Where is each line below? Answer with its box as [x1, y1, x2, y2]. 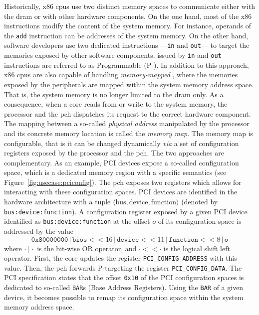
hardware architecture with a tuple [4, 196, 111, 207]
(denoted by [181, 196, 218, 207]
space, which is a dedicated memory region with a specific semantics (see [4, 167, 227, 177]
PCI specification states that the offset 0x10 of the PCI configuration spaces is [4, 272, 244, 283]
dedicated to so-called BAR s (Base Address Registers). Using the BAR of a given [4, 282, 244, 293]
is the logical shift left [163, 243, 230, 253]
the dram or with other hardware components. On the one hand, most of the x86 [4, 10, 252, 21]
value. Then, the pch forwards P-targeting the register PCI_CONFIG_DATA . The [4, 262, 242, 273]
